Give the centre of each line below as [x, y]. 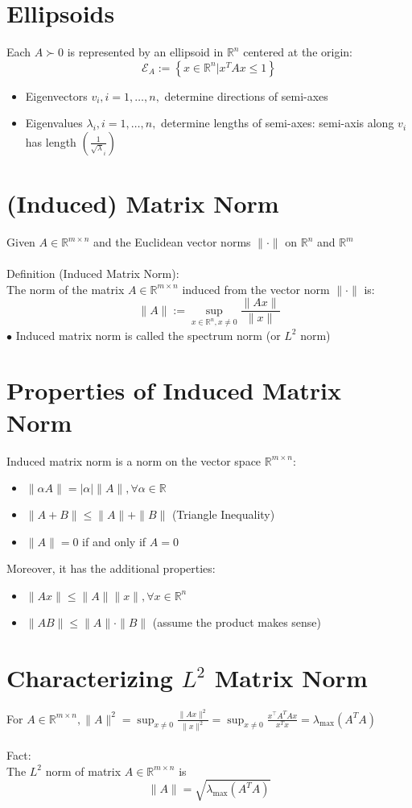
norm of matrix [83, 771]
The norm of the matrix [66, 289]
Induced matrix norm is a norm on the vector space [134, 460]
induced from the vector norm [256, 289]
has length [51, 141]
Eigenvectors [56, 95]
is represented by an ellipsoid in [145, 52]
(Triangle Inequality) [223, 514]
